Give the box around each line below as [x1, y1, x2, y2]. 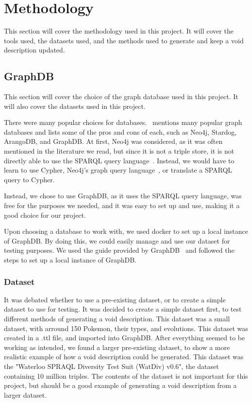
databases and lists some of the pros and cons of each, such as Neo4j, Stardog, [4, 126, 237, 137]
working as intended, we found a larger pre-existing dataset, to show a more [4, 342, 230, 352]
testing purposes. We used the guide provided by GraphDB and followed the [4, 245, 235, 255]
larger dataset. [4, 389, 47, 400]
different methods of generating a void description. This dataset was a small [4, 314, 230, 324]
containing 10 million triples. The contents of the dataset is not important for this [4, 370, 248, 381]
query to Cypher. [4, 174, 55, 184]
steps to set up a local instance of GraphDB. [4, 255, 137, 265]
